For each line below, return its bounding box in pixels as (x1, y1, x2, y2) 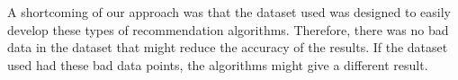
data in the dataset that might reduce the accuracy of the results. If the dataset (7, 38, 448, 57)
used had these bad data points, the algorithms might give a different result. (7, 55, 428, 74)
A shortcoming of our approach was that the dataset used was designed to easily (7, 3, 451, 21)
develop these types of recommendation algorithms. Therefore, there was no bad (7, 20, 449, 39)
